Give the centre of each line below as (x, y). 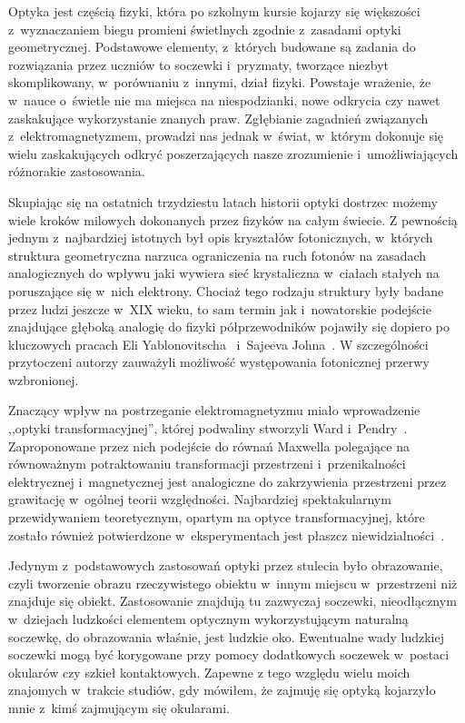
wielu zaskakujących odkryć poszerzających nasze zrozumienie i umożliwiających (233, 153)
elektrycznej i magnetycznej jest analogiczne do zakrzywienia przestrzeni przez (228, 481)
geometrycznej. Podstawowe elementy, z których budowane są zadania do (212, 47)
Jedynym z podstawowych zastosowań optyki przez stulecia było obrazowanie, (226, 565)
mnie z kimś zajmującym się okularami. (119, 707)
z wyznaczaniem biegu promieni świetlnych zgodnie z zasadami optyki (205, 29)
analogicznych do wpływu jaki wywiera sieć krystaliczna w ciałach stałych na (224, 273)
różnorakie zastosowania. (77, 171)
